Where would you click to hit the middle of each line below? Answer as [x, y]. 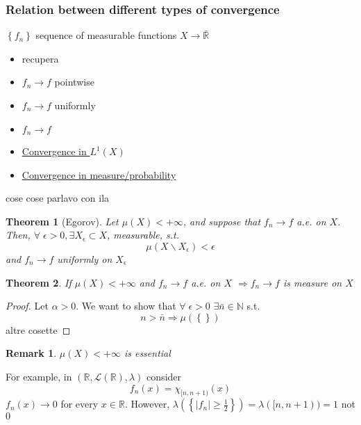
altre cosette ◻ [38, 329]
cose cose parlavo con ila [58, 198]
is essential [147, 353]
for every [79, 404]
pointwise [74, 82]
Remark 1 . [31, 353]
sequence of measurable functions [106, 35]
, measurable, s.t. [143, 235]
